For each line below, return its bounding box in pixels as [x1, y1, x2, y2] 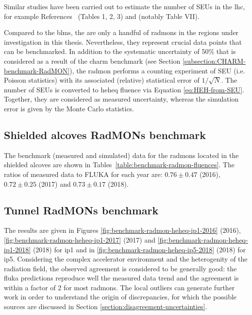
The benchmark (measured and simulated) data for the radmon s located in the [4, 150, 239, 160]
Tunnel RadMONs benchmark [4, 202, 159, 217]
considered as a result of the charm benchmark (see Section [4, 55, 181, 66]
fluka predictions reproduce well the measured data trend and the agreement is [4, 273, 239, 283]
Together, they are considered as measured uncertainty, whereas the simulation [4, 94, 239, 104]
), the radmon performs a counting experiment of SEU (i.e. [69, 65, 245, 75]
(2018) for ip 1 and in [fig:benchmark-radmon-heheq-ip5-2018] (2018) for [33, 244, 246, 254]
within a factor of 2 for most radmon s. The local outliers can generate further [4, 282, 235, 292]
